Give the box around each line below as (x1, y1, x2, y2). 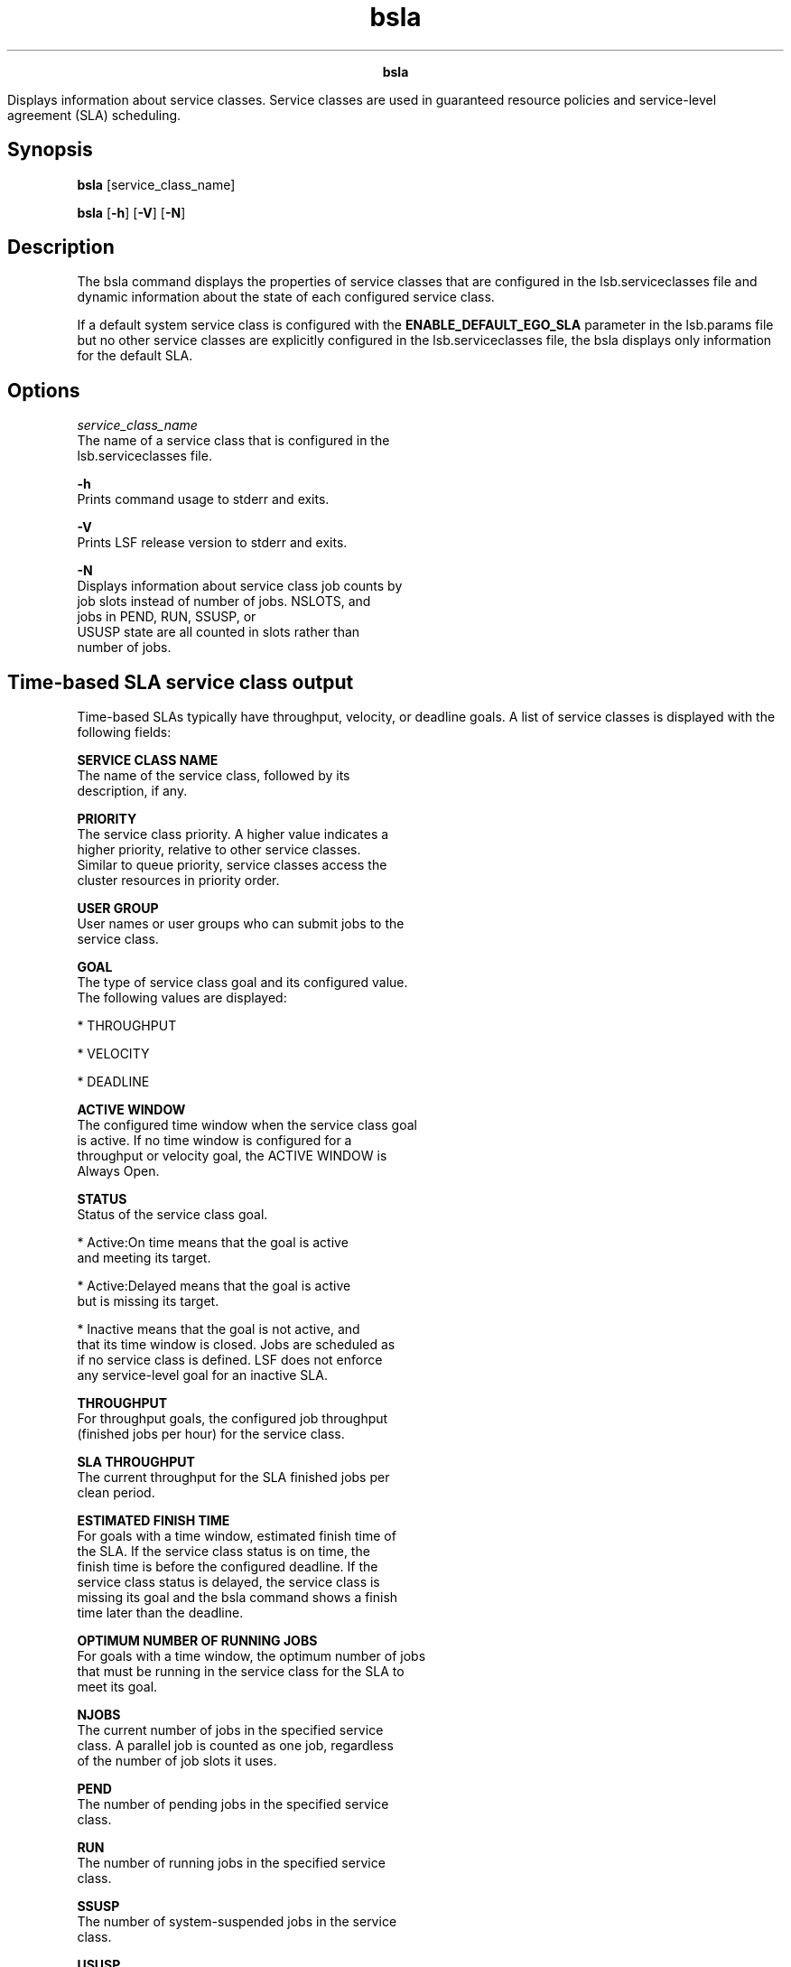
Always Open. (77, 1163, 160, 1179)
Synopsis (7, 138, 93, 162)
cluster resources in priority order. (77, 872, 280, 889)
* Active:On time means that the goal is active (77, 1235, 349, 1251)
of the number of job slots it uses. (77, 1753, 277, 1769)
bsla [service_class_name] (77, 176, 236, 192)
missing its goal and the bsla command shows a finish (77, 1589, 398, 1606)
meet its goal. (77, 1679, 158, 1695)
